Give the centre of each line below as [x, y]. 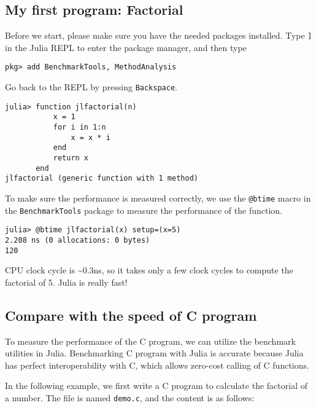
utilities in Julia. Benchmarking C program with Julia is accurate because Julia [154, 353]
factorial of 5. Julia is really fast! [66, 282]
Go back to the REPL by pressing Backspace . [91, 87]
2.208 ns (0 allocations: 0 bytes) [78, 240]
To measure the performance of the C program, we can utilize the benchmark [150, 341]
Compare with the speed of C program [131, 315]
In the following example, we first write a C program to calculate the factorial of [156, 386]
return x [71, 158]
